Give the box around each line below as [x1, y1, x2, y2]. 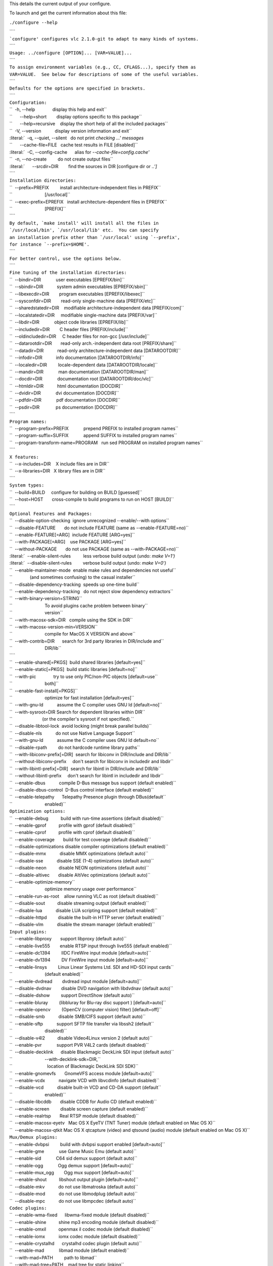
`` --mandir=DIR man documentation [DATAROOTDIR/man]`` [9, 369, 149, 375]
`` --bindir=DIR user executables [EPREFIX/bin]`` [9, 276, 125, 283]
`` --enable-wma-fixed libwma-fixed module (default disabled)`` [9, 1212, 150, 1218]
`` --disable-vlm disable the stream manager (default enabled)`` [9, 922, 155, 928]
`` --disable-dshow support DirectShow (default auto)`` [9, 993, 135, 999]
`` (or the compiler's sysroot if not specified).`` [9, 716, 134, 722]
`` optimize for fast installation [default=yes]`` [9, 694, 134, 701]
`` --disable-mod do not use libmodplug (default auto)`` [9, 1191, 138, 1197]
